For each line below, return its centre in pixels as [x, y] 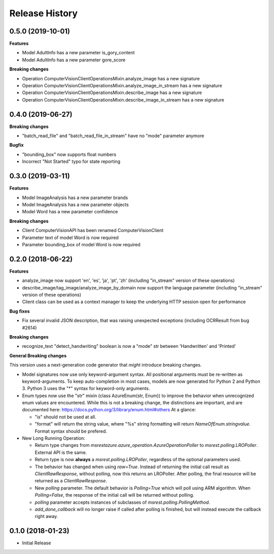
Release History [44, 13]
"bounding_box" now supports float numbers [69, 154]
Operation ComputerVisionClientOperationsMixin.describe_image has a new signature [112, 93]
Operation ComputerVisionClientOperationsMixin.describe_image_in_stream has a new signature [123, 100]
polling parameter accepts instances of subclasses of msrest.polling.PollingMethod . [123, 502]
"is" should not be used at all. [65, 417]
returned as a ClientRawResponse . [71, 481]
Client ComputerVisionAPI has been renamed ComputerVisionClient [93, 231]
